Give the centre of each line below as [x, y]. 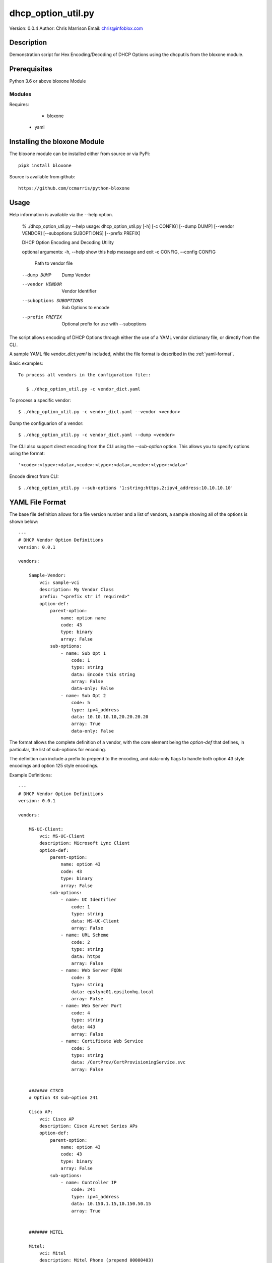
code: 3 [81, 977]
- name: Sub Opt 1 [83, 653]
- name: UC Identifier [89, 900]
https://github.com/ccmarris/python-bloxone [74, 188]
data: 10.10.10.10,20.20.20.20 [110, 717]
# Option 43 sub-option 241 [63, 1098]
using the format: [27, 453]
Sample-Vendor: [47, 575]
